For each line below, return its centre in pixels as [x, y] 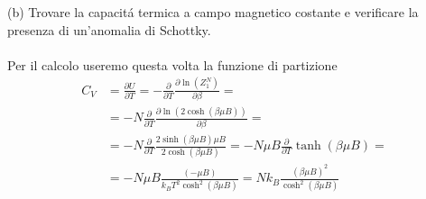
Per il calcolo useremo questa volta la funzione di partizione [172, 64]
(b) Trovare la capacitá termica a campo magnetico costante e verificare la [213, 12]
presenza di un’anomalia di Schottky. [109, 29]
